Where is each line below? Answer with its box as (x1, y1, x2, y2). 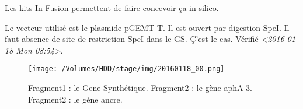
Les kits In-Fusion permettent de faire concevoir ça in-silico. (5, 2, 219, 13)
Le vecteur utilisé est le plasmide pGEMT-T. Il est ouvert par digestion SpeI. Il (5, 21, 290, 33)
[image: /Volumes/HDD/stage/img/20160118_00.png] (28, 65, 225, 73)
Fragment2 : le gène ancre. (28, 93, 123, 105)
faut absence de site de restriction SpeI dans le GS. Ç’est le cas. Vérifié (5, 33, 259, 45)
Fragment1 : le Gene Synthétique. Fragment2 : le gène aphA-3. (28, 82, 253, 94)
